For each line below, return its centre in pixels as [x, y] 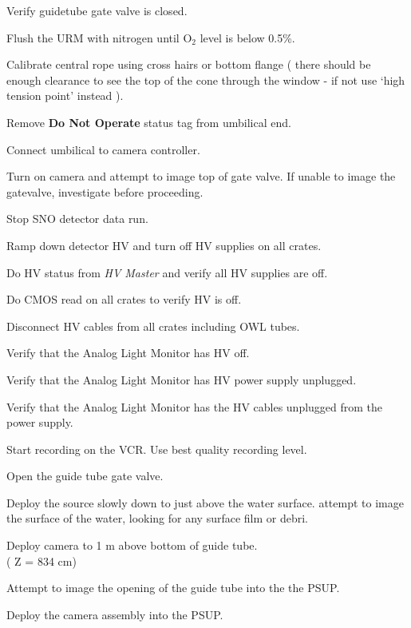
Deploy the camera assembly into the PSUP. [115, 614]
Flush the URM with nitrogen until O [99, 37]
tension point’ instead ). [65, 95]
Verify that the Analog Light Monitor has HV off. [128, 353]
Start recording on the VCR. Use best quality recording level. [157, 449]
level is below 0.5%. [247, 37]
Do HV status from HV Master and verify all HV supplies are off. [167, 272]
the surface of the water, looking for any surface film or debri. [158, 518]
